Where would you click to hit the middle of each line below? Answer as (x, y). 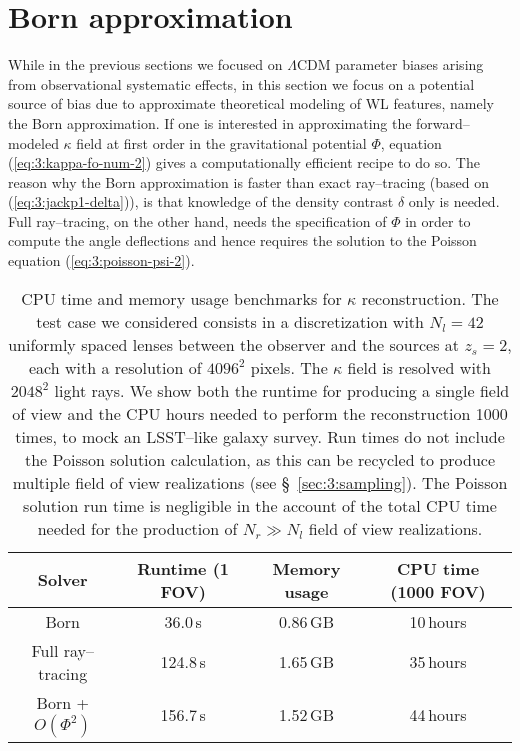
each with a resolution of (115, 367)
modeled (33, 142)
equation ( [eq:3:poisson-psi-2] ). (101, 260)
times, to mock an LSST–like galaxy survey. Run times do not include (260, 436)
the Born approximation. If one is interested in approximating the (210, 122)
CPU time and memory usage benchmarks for (181, 298)
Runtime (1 (183, 568)
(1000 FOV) (438, 591)
